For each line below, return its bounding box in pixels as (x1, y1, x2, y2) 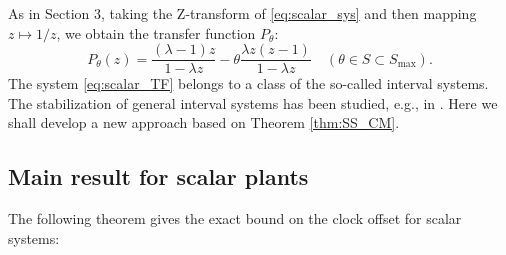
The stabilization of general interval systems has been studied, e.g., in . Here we (8, 92, 498, 113)
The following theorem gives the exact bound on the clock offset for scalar (8, 208, 462, 229)
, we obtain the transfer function (56, 22, 256, 43)
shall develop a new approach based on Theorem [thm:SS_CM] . (8, 112, 400, 133)
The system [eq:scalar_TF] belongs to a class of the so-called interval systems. (8, 73, 489, 94)
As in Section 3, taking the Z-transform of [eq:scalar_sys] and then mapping (8, 3, 477, 23)
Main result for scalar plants (8, 161, 309, 192)
